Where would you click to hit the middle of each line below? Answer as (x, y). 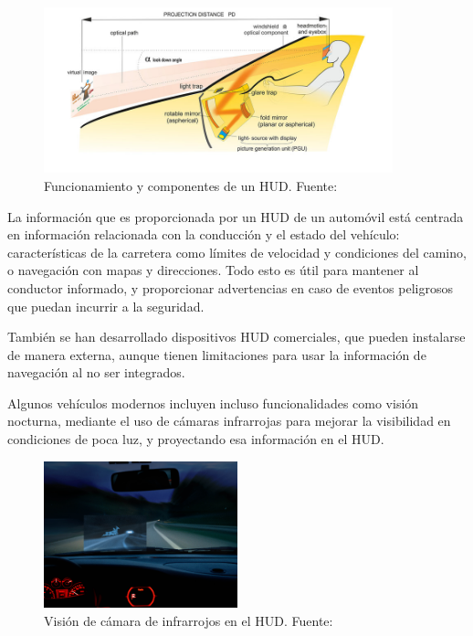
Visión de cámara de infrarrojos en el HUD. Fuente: (189, 620)
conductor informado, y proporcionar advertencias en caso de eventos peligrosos (230, 287)
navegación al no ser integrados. (96, 372)
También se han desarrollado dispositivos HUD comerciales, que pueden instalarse (236, 337)
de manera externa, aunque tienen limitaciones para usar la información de (217, 354)
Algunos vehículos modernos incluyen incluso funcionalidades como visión (213, 403)
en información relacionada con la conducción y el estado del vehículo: (204, 234)
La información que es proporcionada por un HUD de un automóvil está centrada (236, 216)
